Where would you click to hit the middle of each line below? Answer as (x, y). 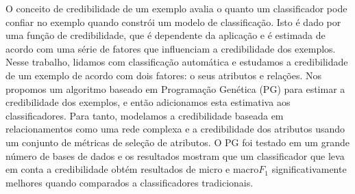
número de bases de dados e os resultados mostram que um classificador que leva (175, 155)
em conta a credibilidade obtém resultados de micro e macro (132, 169)
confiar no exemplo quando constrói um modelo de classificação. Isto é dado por (173, 22)
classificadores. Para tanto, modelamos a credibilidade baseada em (145, 115)
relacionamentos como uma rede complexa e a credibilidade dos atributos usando (175, 129)
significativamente (309, 169)
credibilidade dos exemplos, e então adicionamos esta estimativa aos (148, 102)
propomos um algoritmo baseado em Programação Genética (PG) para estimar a (175, 88)
